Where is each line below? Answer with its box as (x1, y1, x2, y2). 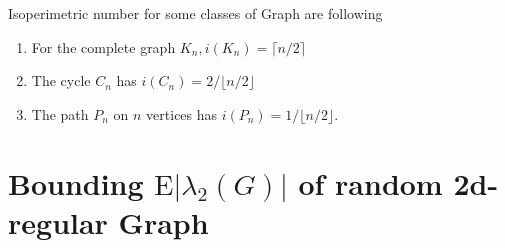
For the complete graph (31, 36, 176, 57)
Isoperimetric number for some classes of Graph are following (8, 3, 383, 23)
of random (298, 162, 443, 203)
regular (8, 201, 108, 242)
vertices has (146, 103, 218, 124)
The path (31, 103, 89, 124)
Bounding (8, 162, 144, 203)
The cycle (31, 70, 91, 91)
